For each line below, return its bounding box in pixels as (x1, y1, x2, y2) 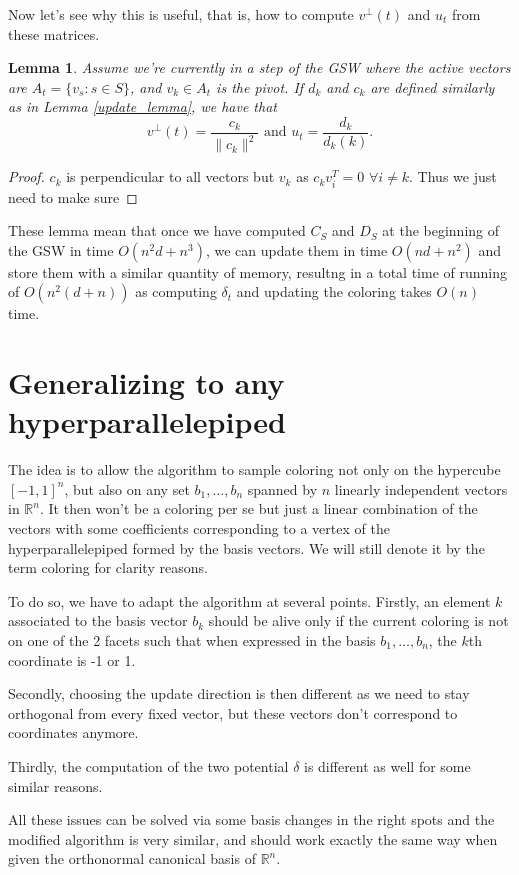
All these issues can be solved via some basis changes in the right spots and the (8, 809, 495, 830)
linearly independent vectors (334, 478, 508, 499)
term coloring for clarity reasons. (8, 557, 208, 578)
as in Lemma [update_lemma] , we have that (8, 96, 277, 117)
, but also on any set (64, 478, 190, 499)
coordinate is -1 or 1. (8, 649, 136, 670)
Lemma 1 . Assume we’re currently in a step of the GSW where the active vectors (8, 57, 511, 78)
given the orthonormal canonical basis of (8, 848, 256, 869)
